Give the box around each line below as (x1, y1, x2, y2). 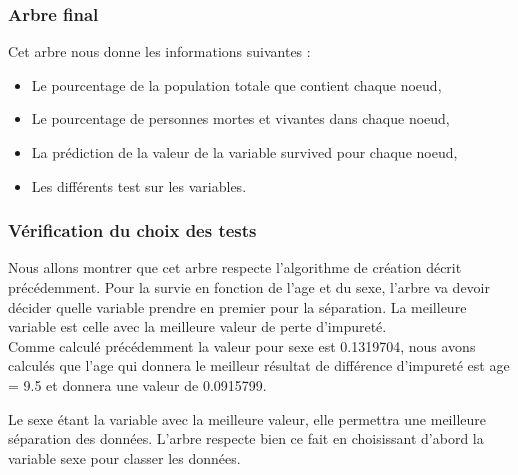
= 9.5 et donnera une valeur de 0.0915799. (8, 374, 267, 395)
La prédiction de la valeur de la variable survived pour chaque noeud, (31, 142, 458, 162)
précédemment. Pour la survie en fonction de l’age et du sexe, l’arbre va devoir (8, 277, 491, 297)
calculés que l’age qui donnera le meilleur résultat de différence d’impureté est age (8, 355, 510, 376)
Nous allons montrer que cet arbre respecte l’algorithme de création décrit (8, 257, 462, 278)
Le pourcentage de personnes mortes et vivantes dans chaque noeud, (31, 108, 450, 129)
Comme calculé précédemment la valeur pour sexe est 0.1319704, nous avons (8, 335, 476, 356)
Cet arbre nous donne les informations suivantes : (8, 41, 311, 62)
